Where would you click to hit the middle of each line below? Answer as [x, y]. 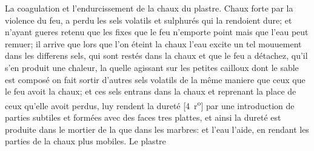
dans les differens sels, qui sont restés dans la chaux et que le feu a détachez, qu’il [156, 55]
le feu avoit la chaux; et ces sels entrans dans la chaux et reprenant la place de [151, 91]
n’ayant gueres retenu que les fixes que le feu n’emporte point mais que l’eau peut [157, 32]
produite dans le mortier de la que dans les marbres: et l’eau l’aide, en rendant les [157, 129]
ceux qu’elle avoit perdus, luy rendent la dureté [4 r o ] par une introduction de [150, 104]
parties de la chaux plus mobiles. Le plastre [85, 141]
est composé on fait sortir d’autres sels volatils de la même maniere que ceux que [155, 79]
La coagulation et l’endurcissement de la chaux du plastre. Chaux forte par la [149, 8]
